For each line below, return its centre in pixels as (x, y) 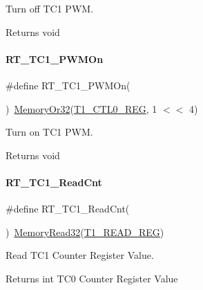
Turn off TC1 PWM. (50, 8)
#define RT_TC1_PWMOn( (68, 85)
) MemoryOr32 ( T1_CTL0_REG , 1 (81, 108)
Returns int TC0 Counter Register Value (92, 278)
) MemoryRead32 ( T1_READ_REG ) (85, 232)
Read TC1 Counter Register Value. (80, 255)
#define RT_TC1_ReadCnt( (68, 209)
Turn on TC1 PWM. (49, 132)
